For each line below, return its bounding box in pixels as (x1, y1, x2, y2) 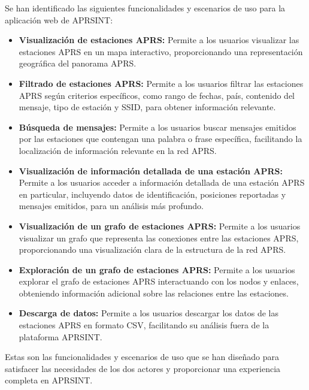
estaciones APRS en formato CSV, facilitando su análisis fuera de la (19, 319, 269, 331)
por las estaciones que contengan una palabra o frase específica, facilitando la (19, 132, 302, 145)
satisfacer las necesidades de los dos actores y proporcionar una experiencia (5, 362, 281, 374)
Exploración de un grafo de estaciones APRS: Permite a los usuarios (19, 263, 295, 276)
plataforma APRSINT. (19, 330, 102, 343)
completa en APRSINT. (5, 374, 93, 386)
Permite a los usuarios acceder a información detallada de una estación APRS (19, 176, 305, 189)
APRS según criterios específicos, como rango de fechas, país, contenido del (19, 89, 295, 101)
